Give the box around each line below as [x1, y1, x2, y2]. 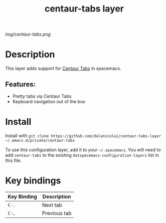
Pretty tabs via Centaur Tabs [12, 93, 72, 99]
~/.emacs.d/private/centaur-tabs [5, 138, 75, 143]
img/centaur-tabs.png [5, 31, 51, 38]
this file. [5, 157, 22, 163]
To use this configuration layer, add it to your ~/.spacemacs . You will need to [5, 146, 161, 153]
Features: [5, 80, 36, 88]
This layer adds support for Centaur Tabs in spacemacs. [5, 66, 121, 72]
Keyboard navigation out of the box [12, 98, 86, 104]
